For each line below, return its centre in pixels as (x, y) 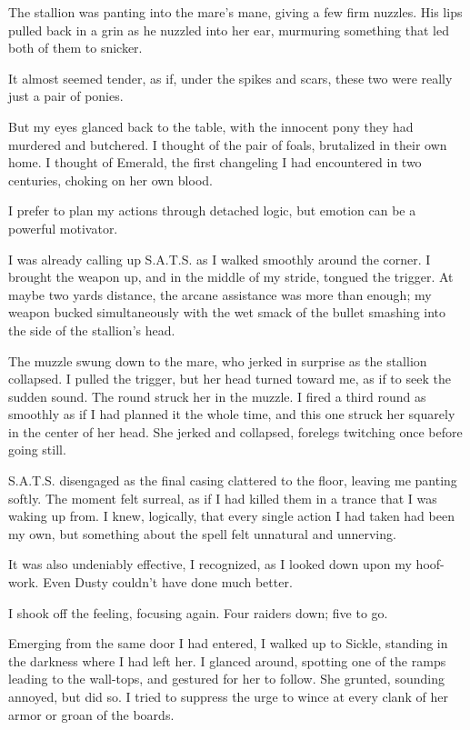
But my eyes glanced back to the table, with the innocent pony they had (211, 126)
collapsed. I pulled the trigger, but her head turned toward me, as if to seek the (230, 379)
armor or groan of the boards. (91, 714)
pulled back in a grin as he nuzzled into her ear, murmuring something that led (229, 30)
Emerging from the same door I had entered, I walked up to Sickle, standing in (228, 643)
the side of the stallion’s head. (92, 330)
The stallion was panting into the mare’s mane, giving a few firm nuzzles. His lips (235, 12)
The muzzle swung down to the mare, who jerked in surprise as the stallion (218, 360)
